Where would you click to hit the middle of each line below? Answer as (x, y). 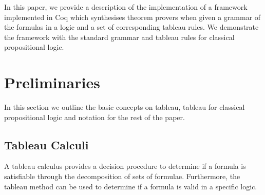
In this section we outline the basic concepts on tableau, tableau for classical (125, 107)
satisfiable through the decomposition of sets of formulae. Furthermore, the (122, 176)
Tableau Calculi (46, 144)
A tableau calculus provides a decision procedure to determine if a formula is (125, 166)
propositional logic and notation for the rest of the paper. (94, 117)
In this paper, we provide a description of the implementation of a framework (126, 7)
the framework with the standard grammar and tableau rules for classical (119, 37)
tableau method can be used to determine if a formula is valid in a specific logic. (131, 186)
